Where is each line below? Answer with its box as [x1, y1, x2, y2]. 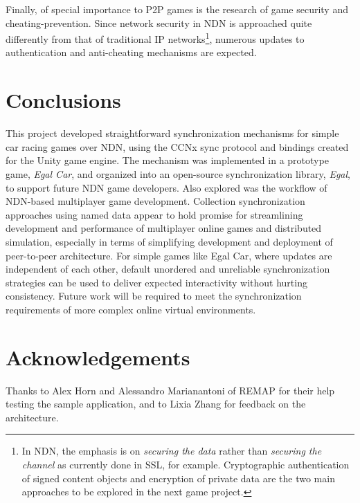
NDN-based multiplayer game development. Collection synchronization [6, 194, 305, 208]
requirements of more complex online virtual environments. [6, 302, 256, 316]
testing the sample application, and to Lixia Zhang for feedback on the [6, 396, 306, 411]
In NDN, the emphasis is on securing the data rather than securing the [21, 443, 322, 458]
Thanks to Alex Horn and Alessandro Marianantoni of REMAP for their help [6, 383, 335, 397]
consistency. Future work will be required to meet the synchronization [6, 289, 302, 303]
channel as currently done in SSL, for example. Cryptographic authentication [21, 457, 350, 471]
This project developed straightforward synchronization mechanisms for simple [6, 126, 339, 140]
